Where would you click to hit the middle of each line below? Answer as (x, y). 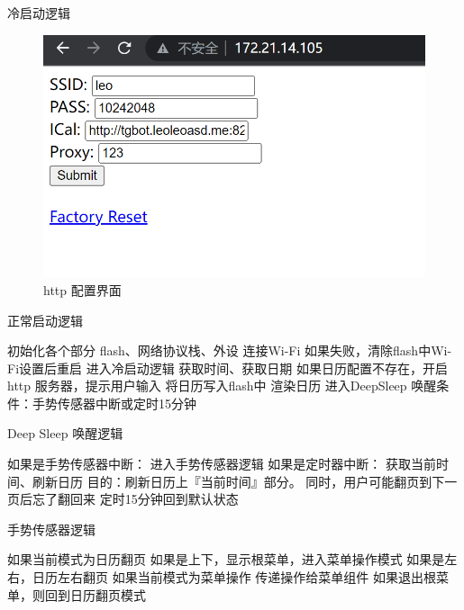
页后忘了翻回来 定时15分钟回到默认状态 (123, 499)
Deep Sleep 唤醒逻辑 (65, 433)
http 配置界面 (82, 289)
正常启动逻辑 (45, 320)
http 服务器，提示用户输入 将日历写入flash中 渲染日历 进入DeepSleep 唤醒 (222, 386)
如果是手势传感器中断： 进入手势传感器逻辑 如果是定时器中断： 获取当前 (222, 464)
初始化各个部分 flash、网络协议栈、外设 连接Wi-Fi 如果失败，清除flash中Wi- (230, 350)
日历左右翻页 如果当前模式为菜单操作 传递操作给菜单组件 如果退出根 (234, 577)
